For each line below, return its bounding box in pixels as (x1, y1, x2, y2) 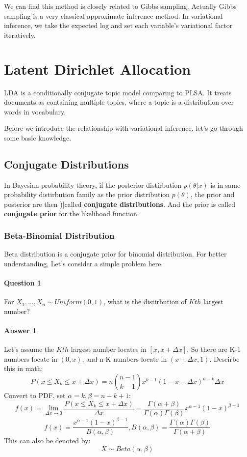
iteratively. (4, 29, 36, 40)
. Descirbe (209, 353, 240, 364)
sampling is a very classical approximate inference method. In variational (4, 10, 223, 21)
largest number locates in (71, 344, 147, 354)
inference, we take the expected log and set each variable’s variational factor (4, 20, 233, 30)
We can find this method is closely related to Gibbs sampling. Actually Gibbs (4, 1, 237, 11)
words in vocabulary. (4, 106, 66, 116)
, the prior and (190, 189, 235, 200)
